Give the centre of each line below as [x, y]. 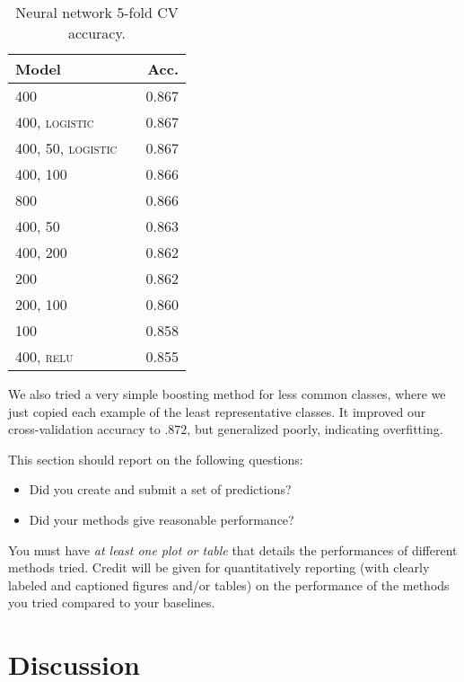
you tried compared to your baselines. [112, 602]
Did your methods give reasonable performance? [162, 519]
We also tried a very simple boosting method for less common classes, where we [227, 394]
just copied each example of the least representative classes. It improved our [217, 411]
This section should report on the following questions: [156, 459]
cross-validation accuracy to [84, 429]
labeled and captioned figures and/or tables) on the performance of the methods [229, 585]
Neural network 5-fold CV [97, 12]
